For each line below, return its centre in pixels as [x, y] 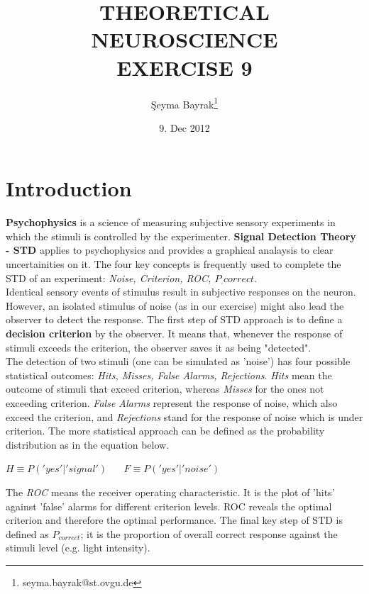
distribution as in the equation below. [88, 444]
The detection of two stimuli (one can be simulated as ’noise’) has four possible [178, 361]
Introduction [69, 188]
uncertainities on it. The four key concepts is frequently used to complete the [174, 264]
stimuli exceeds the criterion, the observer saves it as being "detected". [159, 347]
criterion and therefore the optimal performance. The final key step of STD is [175, 520]
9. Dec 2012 [184, 127]
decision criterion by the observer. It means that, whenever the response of [174, 334]
